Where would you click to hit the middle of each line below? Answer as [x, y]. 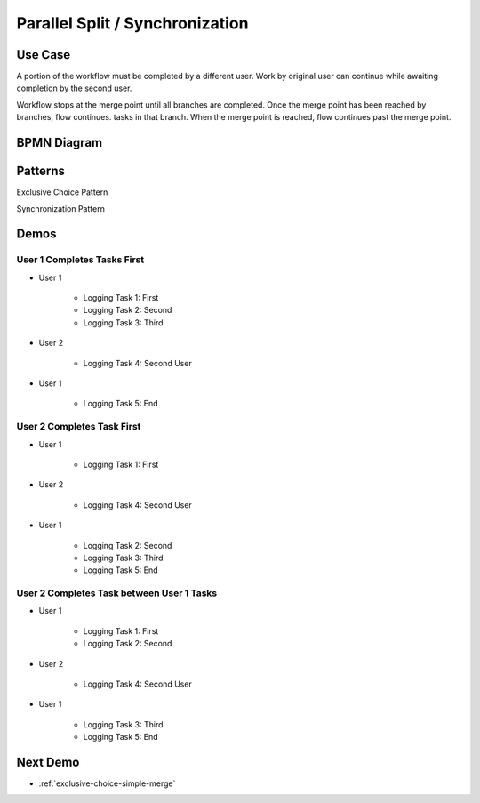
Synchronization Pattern [61, 208]
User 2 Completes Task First [79, 427]
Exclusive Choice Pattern [62, 192]
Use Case [44, 55]
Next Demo [48, 762]
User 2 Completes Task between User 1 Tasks [117, 593]
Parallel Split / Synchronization [132, 23]
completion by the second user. [74, 88]
